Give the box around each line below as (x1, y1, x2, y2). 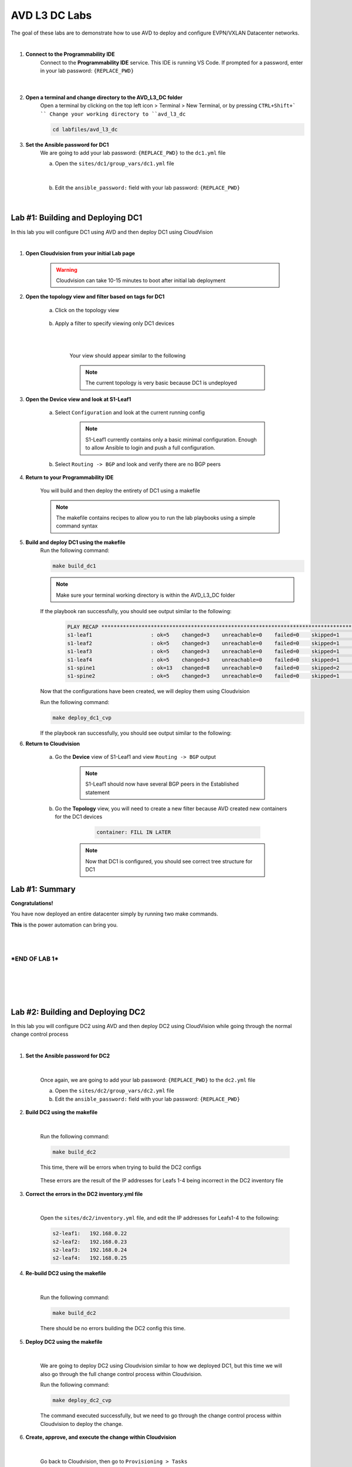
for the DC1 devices (55, 813, 103, 820)
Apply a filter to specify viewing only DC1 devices (55, 320, 175, 327)
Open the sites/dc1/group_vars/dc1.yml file (55, 160, 174, 167)
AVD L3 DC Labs (11, 9, 92, 22)
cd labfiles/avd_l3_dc (52, 126, 118, 133)
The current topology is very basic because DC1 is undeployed (85, 379, 238, 387)
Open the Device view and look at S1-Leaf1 (25, 396, 131, 403)
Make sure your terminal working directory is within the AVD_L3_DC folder (56, 591, 235, 599)
